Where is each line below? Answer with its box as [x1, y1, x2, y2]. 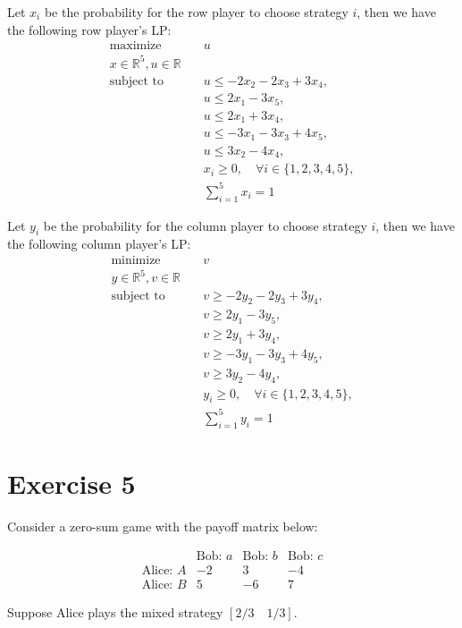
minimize [111, 253, 161, 267]
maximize [109, 39, 162, 53]
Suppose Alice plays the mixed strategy [7, 602, 223, 621]
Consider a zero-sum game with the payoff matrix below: [7, 516, 318, 535]
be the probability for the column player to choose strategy [43, 216, 367, 234]
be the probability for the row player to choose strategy [44, 3, 349, 21]
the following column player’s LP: [7, 234, 191, 253]
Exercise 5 [7, 464, 136, 501]
